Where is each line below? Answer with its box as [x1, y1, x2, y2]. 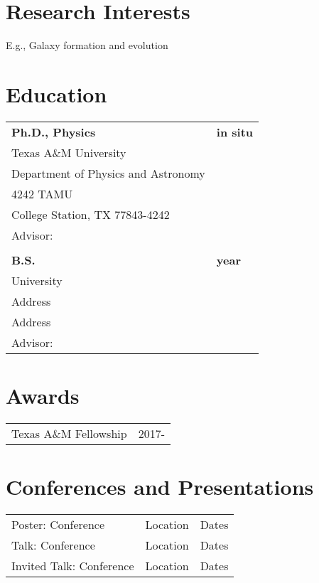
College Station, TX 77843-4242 [11, 205, 170, 223]
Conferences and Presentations [6, 472, 314, 501]
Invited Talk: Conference [11, 557, 134, 574]
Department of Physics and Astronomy [11, 164, 205, 181]
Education [6, 79, 107, 108]
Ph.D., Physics [11, 123, 96, 140]
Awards [6, 381, 80, 410]
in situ [216, 123, 254, 140]
